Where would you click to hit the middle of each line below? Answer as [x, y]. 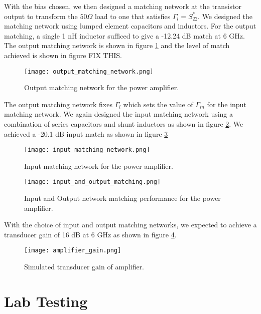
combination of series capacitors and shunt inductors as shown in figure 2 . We [124, 124]
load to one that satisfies [133, 16]
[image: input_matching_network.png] [87, 150]
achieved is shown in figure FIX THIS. [63, 55]
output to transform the [41, 16]
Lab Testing [46, 301]
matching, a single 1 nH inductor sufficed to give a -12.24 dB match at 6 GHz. [124, 35]
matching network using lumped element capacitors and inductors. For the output [130, 26]
